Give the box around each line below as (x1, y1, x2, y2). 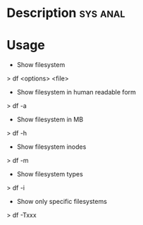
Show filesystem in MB (16, 115, 84, 124)
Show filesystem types (16, 170, 84, 178)
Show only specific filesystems (16, 197, 107, 206)
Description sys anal (6, 5, 125, 21)
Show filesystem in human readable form (16, 88, 137, 97)
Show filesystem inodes (16, 142, 87, 151)
